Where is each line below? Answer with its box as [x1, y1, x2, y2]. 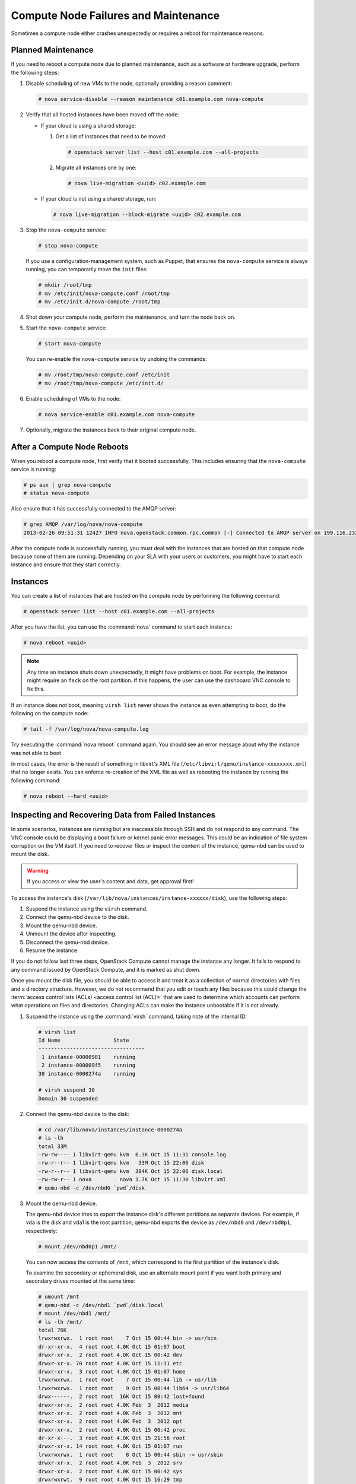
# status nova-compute [23, 490, 90, 497]
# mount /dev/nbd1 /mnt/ [38, 1310, 111, 1317]
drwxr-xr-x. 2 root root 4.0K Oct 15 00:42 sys [38, 1468, 183, 1475]
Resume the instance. [26, 947, 79, 954]
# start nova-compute [38, 340, 101, 347]
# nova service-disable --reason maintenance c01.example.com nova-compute [38, 96, 264, 103]
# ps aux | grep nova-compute [23, 481, 112, 488]
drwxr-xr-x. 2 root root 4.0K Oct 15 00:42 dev [38, 1352, 183, 1359]
